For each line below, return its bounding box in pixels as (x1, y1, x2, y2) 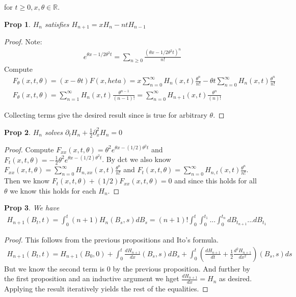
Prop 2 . (4, 126, 31, 137)
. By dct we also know (102, 154, 171, 165)
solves (44, 126, 63, 137)
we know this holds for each (10, 185, 96, 196)
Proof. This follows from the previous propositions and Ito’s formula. (4, 234, 219, 245)
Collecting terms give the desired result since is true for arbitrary (4, 110, 207, 120)
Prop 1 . (4, 18, 31, 29)
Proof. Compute (4, 144, 54, 154)
